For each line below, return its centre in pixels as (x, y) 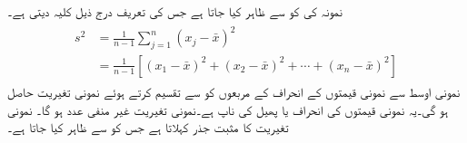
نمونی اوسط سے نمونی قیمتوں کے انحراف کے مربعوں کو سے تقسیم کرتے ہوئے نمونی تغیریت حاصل (234, 91)
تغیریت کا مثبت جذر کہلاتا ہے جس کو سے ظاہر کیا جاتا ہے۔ (148, 127)
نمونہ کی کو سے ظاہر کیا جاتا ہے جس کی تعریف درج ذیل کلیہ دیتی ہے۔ (175, 11)
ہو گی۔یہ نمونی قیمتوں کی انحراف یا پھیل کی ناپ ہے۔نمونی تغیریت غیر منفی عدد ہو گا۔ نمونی (228, 109)
